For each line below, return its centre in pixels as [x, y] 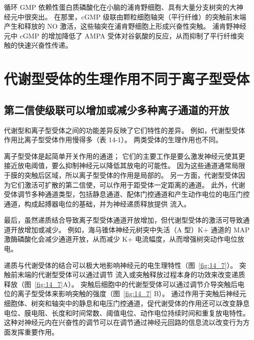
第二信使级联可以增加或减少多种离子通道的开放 [117, 109]
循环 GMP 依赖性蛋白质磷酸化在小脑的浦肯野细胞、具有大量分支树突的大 [120, 7]
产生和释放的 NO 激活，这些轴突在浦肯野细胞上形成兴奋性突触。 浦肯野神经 [125, 26]
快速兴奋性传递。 [45, 45]
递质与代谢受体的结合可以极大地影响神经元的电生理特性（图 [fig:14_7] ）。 [120, 265]
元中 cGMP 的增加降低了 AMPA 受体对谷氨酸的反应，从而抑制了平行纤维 [121, 35]
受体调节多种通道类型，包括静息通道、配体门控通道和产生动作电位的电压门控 [127, 194]
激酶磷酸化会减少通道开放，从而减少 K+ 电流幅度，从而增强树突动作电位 [121, 239]
